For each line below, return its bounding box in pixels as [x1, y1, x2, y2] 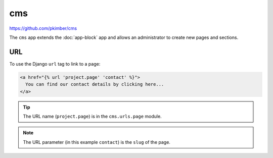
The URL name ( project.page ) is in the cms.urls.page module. [23, 113, 162, 119]
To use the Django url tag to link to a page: [9, 61, 101, 67]
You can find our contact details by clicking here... [25, 81, 164, 87]
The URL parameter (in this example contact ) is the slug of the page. [23, 139, 170, 145]
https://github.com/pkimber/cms [9, 25, 77, 31]
